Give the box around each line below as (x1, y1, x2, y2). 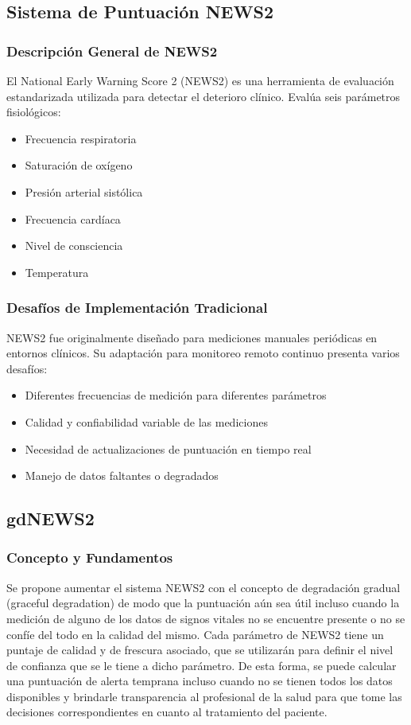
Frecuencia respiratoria (25, 130, 137, 146)
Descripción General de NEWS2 (6, 41, 218, 60)
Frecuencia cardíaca (25, 210, 121, 227)
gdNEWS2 (6, 506, 95, 531)
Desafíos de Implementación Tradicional (6, 298, 268, 318)
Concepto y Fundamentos (6, 548, 173, 567)
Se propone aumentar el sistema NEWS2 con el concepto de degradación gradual (6, 579, 401, 595)
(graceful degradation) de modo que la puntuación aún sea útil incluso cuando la (6, 594, 400, 611)
